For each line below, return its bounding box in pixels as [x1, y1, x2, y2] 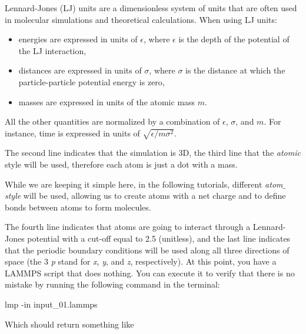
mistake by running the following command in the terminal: [5, 278, 220, 290]
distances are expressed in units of [18, 64, 142, 76]
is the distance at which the [185, 64, 285, 76]
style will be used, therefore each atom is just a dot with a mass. [5, 158, 238, 171]
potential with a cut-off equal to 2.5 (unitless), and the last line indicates [27, 232, 291, 245]
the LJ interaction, [18, 44, 87, 56]
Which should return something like [5, 318, 134, 330]
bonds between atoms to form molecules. [5, 201, 151, 213]
